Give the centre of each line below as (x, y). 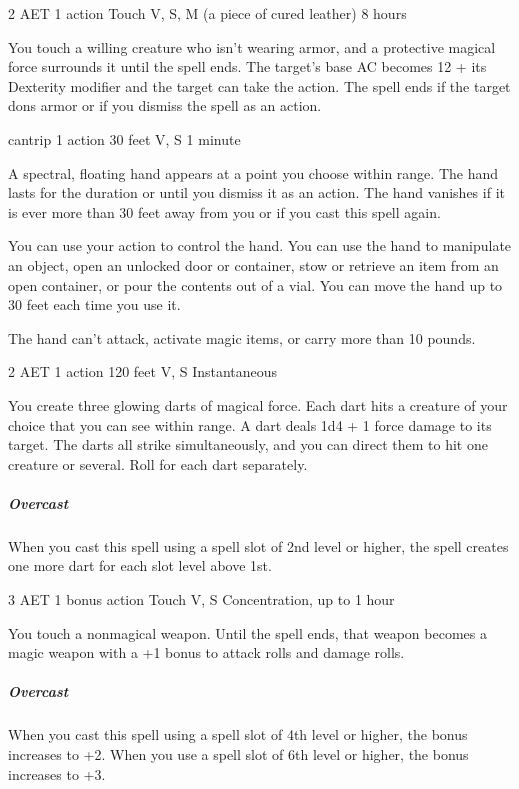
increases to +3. (57, 773)
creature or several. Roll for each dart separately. (158, 463)
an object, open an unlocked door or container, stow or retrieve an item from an (253, 264)
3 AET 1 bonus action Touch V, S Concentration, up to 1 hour (201, 599)
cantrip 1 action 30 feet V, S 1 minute (124, 138)
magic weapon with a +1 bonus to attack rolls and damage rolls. (206, 652)
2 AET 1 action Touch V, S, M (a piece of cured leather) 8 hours (207, 13)
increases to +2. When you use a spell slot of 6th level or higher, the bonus (238, 753)
